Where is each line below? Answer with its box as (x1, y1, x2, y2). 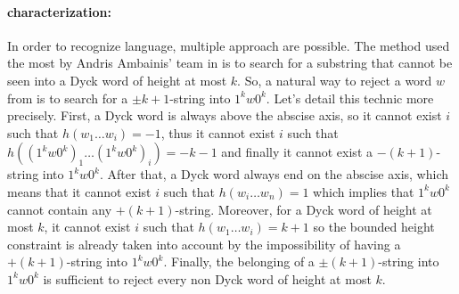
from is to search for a (7, 88, 128, 107)
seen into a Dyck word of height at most (7, 70, 227, 89)
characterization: (7, 2, 111, 20)
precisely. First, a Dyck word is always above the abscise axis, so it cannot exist (7, 106, 442, 125)
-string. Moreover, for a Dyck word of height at (175, 200, 432, 218)
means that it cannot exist (7, 182, 152, 200)
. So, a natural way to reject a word (237, 70, 432, 89)
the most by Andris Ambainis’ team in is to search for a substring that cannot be (7, 53, 453, 72)
